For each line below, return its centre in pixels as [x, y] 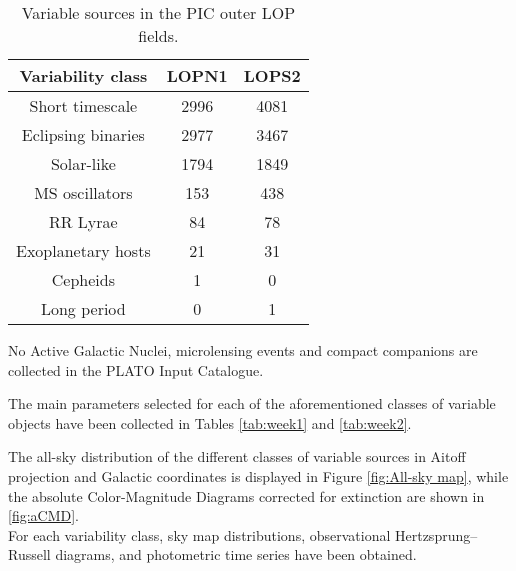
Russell [29, 554]
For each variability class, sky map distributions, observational [199, 534]
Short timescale [83, 105]
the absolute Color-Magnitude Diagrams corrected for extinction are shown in [246, 495]
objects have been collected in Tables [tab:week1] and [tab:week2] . [210, 422]
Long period [83, 308]
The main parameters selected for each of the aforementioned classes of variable [252, 403]
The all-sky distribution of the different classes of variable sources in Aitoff [237, 456]
